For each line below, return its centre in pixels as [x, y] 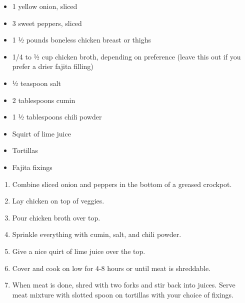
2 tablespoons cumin [44, 100]
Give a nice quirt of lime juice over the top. [79, 251]
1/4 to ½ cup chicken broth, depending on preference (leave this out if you [126, 56]
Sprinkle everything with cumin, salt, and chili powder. [97, 234]
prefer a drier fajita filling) [53, 66]
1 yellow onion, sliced [45, 6]
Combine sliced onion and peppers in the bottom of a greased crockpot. [122, 184]
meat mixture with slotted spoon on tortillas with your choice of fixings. [123, 294]
